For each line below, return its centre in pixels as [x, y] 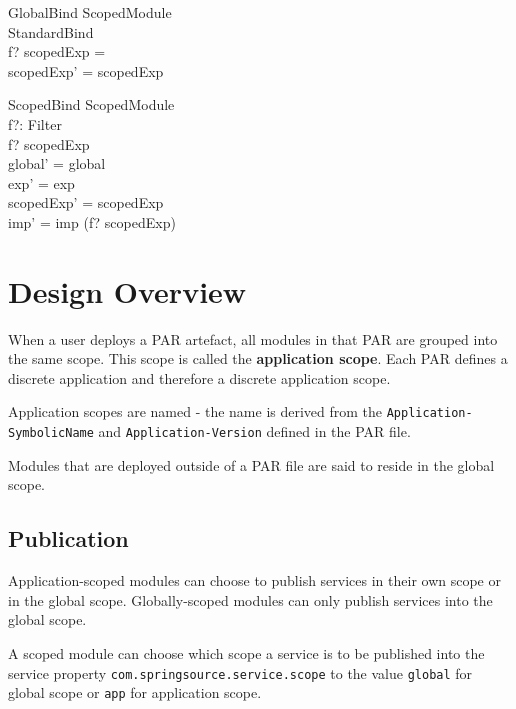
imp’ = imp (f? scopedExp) [92, 221]
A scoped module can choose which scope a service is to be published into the [246, 652]
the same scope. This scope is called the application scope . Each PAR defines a [258, 358]
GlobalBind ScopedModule [90, 12]
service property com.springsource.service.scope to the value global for [240, 672]
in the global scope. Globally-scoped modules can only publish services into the [250, 599]
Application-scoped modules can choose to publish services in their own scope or [254, 580]
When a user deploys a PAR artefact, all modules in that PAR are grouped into [253, 338]
